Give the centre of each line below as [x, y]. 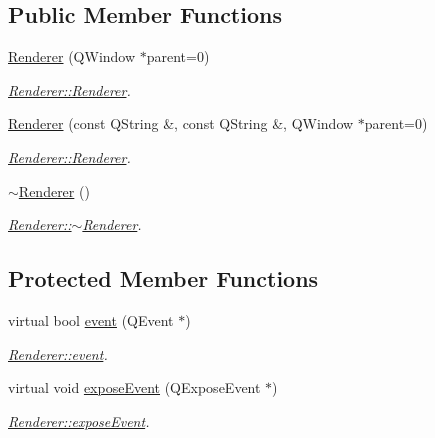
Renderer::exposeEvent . [79, 420]
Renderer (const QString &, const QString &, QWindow [181, 123]
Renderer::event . [58, 353]
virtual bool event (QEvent [91, 319]
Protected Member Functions [163, 278]
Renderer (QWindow [72, 56]
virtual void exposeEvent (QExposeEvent [134, 387]
